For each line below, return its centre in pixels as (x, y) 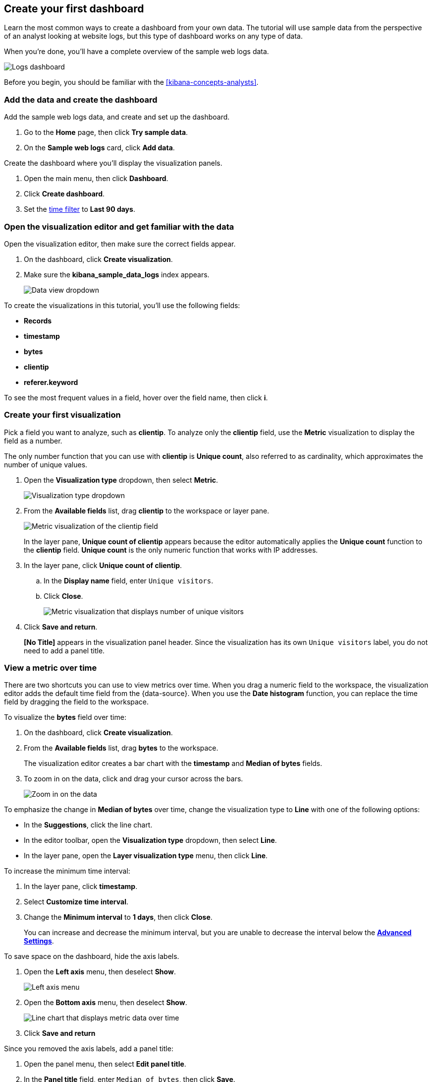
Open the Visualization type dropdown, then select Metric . (121, 480)
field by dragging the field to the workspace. (77, 702)
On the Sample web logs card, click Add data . (99, 148)
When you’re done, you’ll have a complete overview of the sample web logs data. (136, 52)
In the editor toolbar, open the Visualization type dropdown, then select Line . (150, 840)
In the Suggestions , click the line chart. (88, 825)
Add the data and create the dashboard (81, 99)
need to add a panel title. (64, 650)
